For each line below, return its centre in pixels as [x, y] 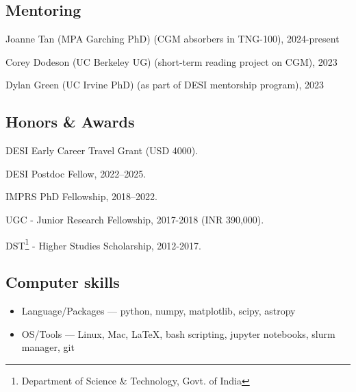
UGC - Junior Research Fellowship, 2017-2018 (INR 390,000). [135, 219]
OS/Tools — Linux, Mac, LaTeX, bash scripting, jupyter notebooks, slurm [178, 333]
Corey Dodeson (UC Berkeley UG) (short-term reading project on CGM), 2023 [171, 61]
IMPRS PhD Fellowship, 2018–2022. [81, 196]
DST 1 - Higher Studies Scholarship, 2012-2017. [103, 244]
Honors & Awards [70, 122]
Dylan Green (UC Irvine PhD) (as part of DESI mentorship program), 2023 [165, 85]
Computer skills [63, 282]
